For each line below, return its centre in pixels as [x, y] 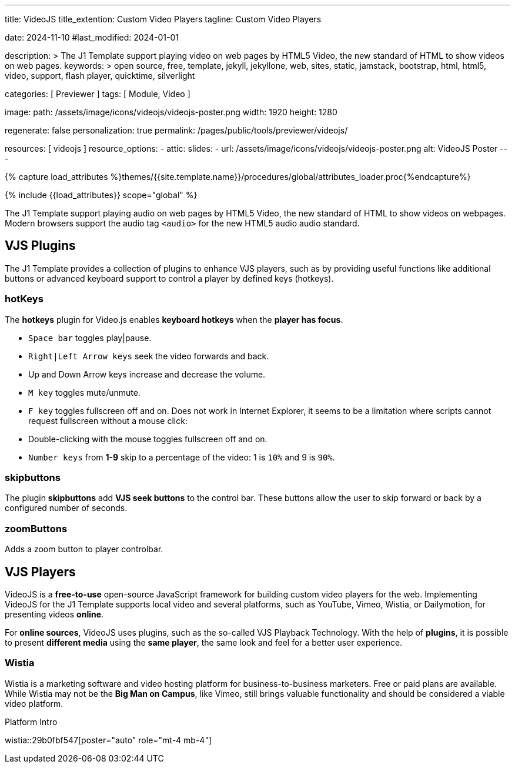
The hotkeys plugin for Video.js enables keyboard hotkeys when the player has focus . [174, 319]
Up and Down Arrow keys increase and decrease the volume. [147, 374]
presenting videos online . [54, 614]
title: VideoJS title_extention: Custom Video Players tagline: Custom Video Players [163, 19]
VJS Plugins [40, 246]
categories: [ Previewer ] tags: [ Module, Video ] [98, 94]
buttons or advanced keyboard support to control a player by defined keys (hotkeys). [169, 278]
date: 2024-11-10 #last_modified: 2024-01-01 [92, 37]
